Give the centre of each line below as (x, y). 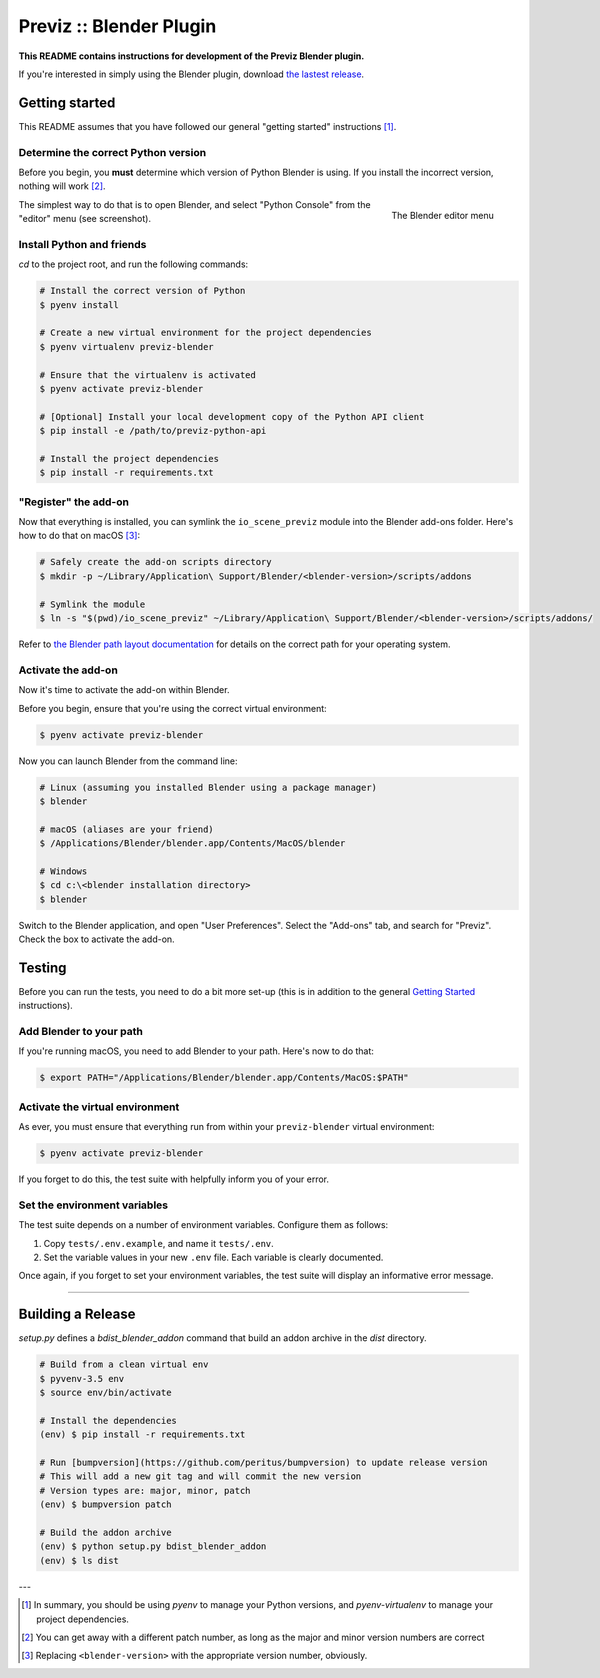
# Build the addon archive (105, 1533)
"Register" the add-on (74, 502)
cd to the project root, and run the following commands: (133, 264)
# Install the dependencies (108, 1420)
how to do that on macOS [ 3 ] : (79, 536)
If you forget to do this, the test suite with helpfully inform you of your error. (174, 1179)
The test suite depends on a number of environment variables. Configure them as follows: (203, 1225)
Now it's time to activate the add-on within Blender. (124, 690)
